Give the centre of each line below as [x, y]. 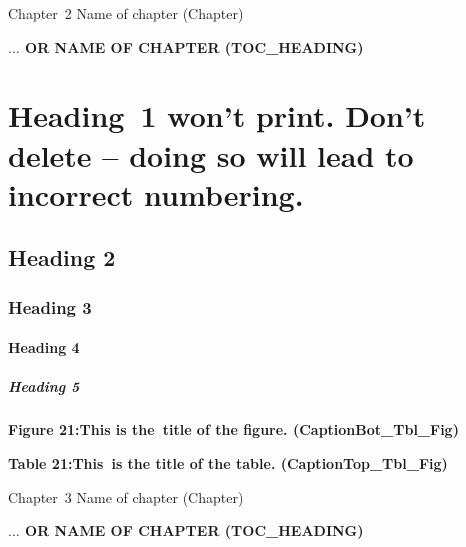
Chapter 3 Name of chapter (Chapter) [126, 496]
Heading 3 [50, 306]
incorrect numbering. [156, 193]
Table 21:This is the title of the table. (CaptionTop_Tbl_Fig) [228, 462]
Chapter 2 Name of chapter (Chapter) [126, 13]
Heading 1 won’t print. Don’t [217, 115]
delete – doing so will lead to [211, 154]
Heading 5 [44, 386]
